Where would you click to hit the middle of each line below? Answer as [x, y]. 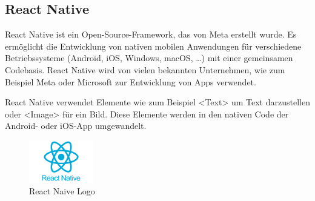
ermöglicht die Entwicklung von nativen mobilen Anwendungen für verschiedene [153, 46]
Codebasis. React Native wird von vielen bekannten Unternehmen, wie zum [145, 69]
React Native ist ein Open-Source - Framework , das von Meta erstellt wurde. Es [151, 34]
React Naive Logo [62, 191]
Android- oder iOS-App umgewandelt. [76, 126]
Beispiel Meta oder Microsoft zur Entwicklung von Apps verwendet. [131, 81]
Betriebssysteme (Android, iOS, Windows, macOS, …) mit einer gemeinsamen [149, 58]
